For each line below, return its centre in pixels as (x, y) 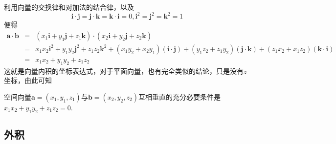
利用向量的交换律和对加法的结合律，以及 (69, 7)
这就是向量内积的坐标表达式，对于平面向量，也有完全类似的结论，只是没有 (124, 71)
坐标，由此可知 (28, 80)
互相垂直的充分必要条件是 (179, 96)
